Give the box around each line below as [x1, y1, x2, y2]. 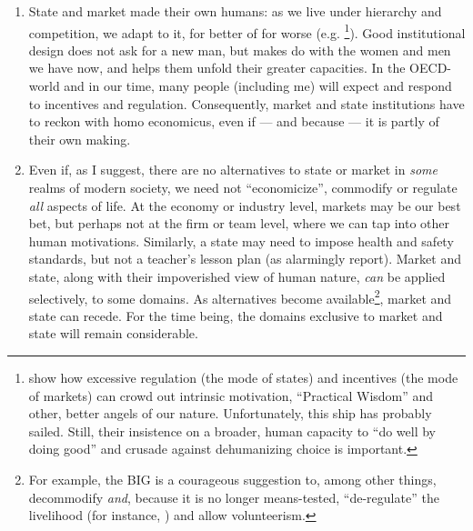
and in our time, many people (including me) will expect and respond [64, 76, 452, 95]
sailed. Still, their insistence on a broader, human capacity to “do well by [28, 421, 436, 440]
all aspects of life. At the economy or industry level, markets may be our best [28, 195, 461, 215]
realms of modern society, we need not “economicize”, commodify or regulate [28, 178, 458, 196]
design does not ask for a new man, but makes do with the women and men [28, 40, 451, 59]
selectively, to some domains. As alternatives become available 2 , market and [28, 286, 452, 307]
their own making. [28, 129, 131, 148]
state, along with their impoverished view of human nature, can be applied [28, 266, 446, 286]
